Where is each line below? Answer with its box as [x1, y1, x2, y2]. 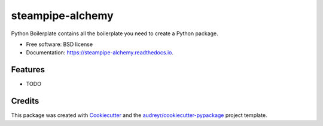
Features [11, 64, 45, 75]
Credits [11, 96, 39, 106]
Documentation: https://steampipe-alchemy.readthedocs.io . [26, 49, 173, 56]
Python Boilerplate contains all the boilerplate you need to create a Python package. [11, 30, 218, 37]
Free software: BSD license [26, 41, 93, 48]
